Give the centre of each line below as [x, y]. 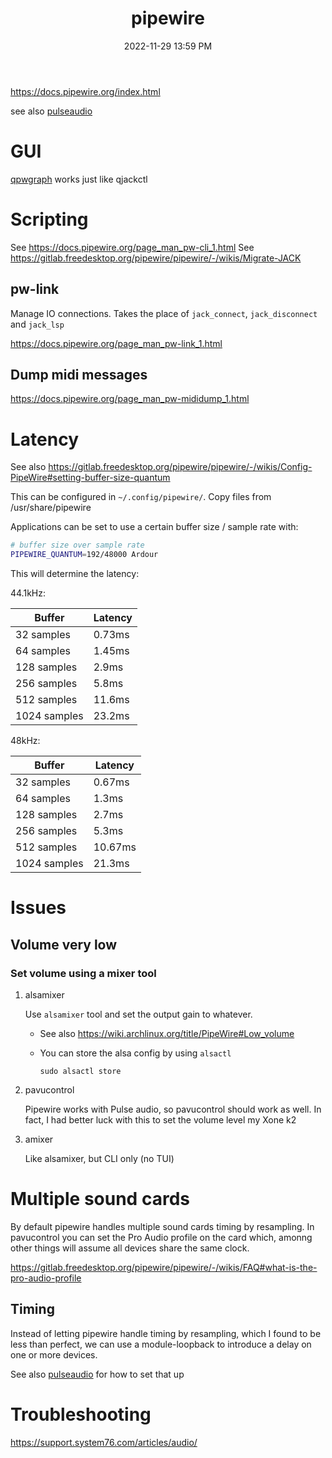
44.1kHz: [28, 593]
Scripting [49, 219]
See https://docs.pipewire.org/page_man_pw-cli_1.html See [132, 247]
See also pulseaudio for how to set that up [97, 1374]
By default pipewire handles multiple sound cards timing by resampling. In [162, 1226]
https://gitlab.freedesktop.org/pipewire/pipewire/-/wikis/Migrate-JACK [156, 258]
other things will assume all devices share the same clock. [130, 1248]
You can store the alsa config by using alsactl [135, 1053]
